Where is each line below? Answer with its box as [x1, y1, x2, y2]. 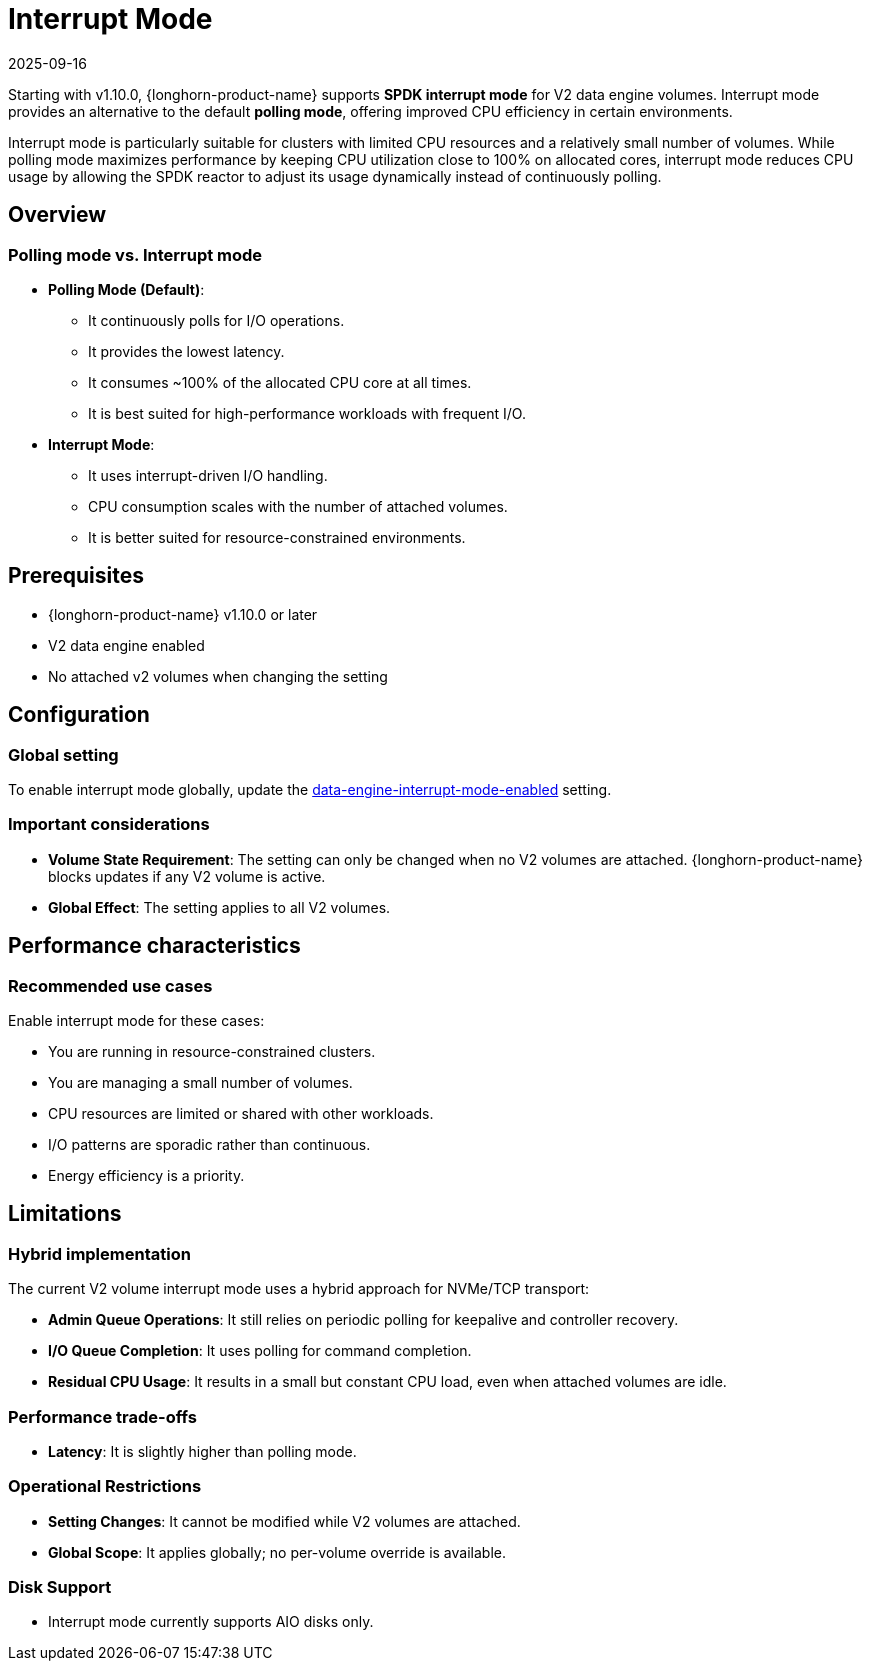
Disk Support [8, 1577, 112, 1598]
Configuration [8, 702, 150, 728]
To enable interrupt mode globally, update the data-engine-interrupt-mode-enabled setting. [8, 781, 612, 799]
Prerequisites [8, 563, 144, 589]
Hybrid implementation [8, 1243, 191, 1264]
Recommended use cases [8, 975, 213, 996]
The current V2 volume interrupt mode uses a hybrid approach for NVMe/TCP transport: [8, 1280, 590, 1298]
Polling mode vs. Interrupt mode [8, 244, 263, 265]
